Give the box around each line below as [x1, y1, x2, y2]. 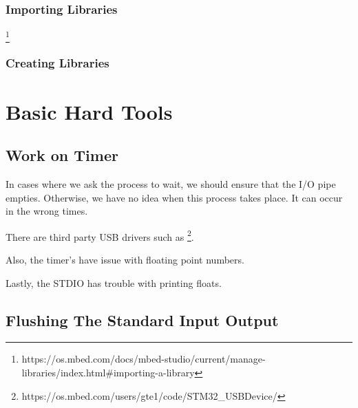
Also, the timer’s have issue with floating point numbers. [6, 253, 244, 266]
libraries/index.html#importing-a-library [21, 365, 195, 379]
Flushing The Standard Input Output [6, 309, 279, 330]
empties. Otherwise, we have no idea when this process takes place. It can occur [6, 190, 343, 204]
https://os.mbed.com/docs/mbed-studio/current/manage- [21, 352, 266, 366]
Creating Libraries [6, 54, 109, 72]
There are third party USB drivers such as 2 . [6, 227, 194, 244]
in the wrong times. [6, 204, 88, 218]
